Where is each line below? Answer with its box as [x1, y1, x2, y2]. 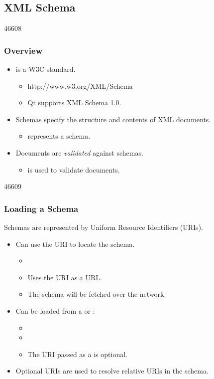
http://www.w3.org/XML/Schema [27, 80, 133, 91]
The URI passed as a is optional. [27, 349, 127, 359]
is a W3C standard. [15, 64, 76, 74]
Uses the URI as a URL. [27, 272, 102, 282]
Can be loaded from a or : [15, 305, 95, 316]
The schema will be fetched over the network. [27, 289, 166, 299]
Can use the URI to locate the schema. [15, 238, 135, 249]
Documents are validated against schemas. [15, 147, 143, 158]
